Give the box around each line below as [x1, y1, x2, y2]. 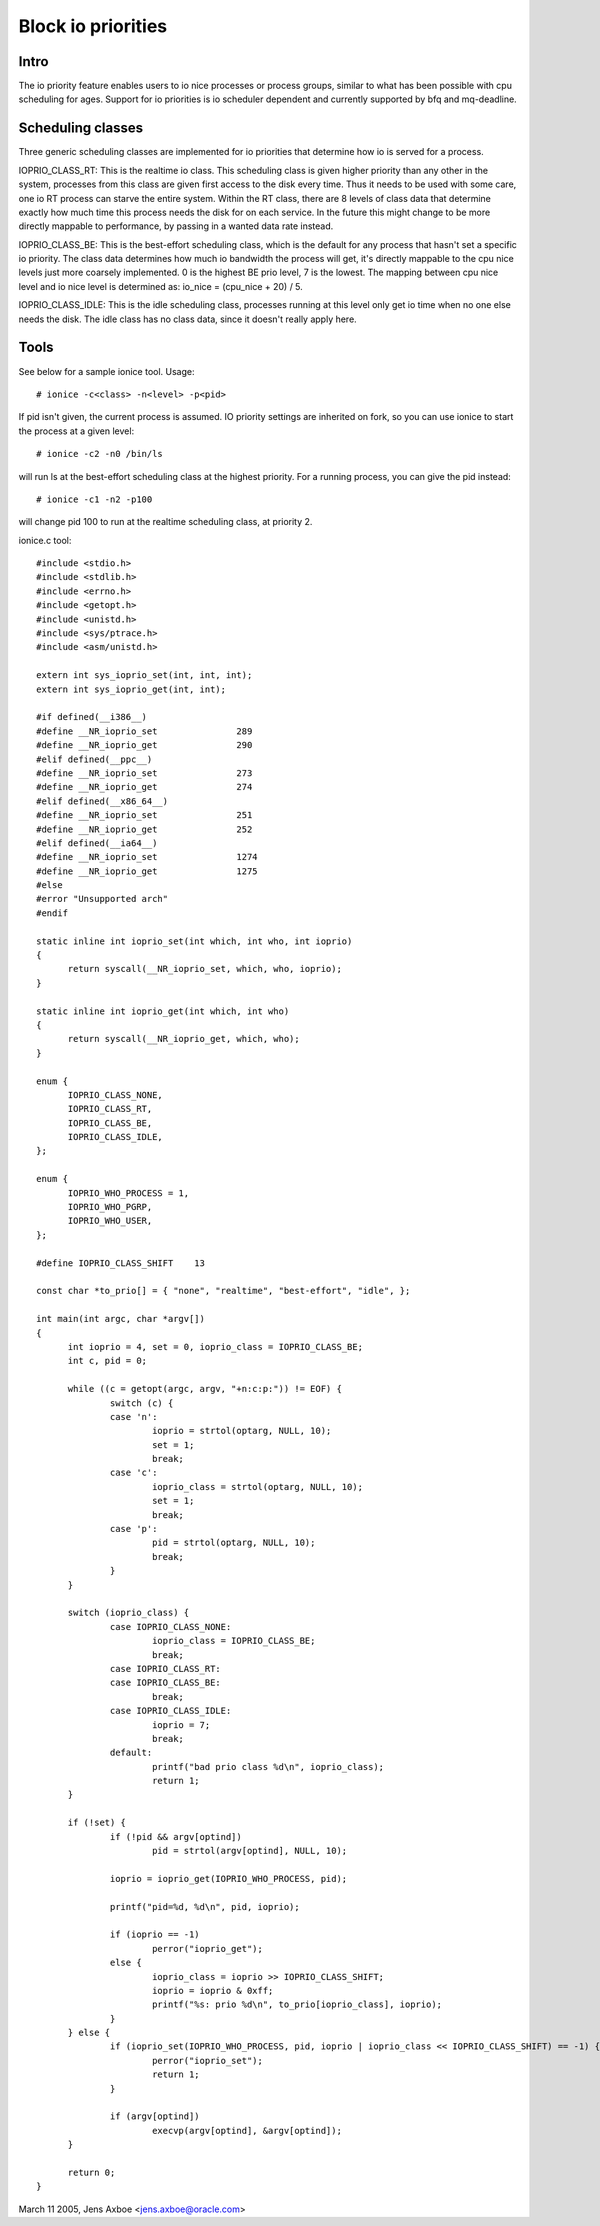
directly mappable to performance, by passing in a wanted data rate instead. [18, 220, 334, 232]
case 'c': [110, 1467, 158, 1479]
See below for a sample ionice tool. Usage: [18, 365, 195, 377]
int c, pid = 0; [67, 1355, 148, 1367]
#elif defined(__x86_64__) [36, 795, 169, 807]
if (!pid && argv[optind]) [110, 1831, 242, 1842]
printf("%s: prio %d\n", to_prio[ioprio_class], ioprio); [151, 1999, 443, 2010]
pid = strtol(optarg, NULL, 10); [151, 1537, 316, 1549]
